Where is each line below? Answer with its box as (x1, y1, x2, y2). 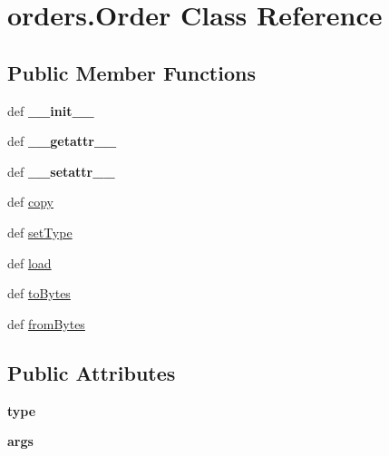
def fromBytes (7, 314, 85, 333)
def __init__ (7, 101, 94, 120)
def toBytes (7, 284, 71, 303)
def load (7, 253, 52, 272)
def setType (7, 222, 73, 241)
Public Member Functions (7, 58, 256, 86)
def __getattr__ (7, 131, 117, 150)
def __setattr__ (7, 161, 115, 180)
